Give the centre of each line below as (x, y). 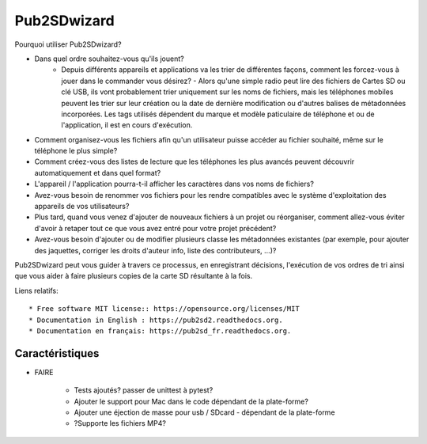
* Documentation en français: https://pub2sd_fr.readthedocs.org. (160, 331)
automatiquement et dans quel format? (98, 173)
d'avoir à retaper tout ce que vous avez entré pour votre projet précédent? (155, 228)
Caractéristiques (57, 353)
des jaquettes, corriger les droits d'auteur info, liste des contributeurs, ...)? (155, 250)
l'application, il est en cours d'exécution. (127, 125)
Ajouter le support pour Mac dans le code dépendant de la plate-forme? (191, 401)
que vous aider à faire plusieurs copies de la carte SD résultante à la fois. (134, 276)
